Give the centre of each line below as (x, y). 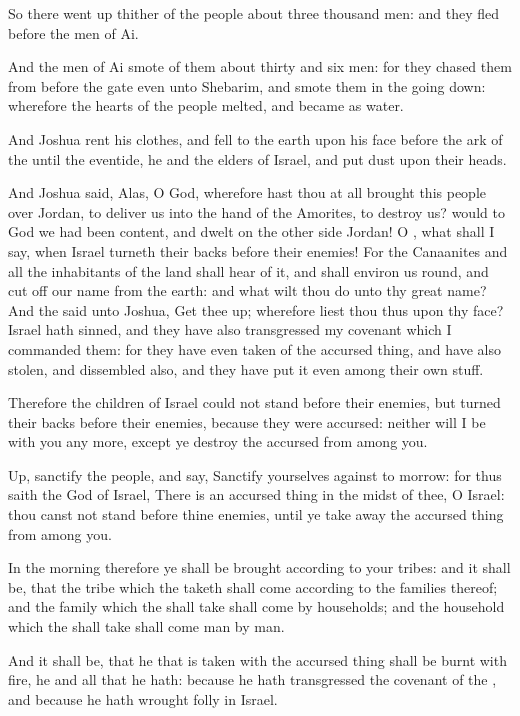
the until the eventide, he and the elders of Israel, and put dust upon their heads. (257, 158)
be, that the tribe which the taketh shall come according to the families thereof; (253, 586)
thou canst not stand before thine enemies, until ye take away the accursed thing (256, 514)
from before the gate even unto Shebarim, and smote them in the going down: (247, 85)
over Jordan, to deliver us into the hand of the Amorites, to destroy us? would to (256, 211)
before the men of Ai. (73, 32)
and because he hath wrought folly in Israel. (143, 698)
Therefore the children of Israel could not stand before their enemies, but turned (254, 402)
